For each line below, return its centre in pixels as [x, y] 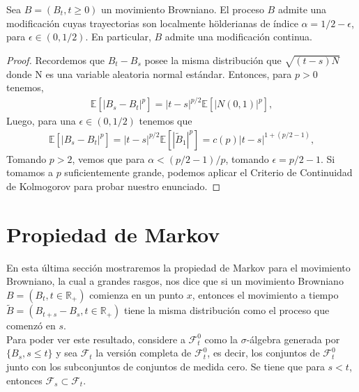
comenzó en [31, 326]
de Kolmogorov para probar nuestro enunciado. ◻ [114, 186]
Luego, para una [41, 121]
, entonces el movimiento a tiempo [265, 294]
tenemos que [166, 121]
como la [221, 339]
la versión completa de [144, 353]
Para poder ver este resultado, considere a [96, 339]
